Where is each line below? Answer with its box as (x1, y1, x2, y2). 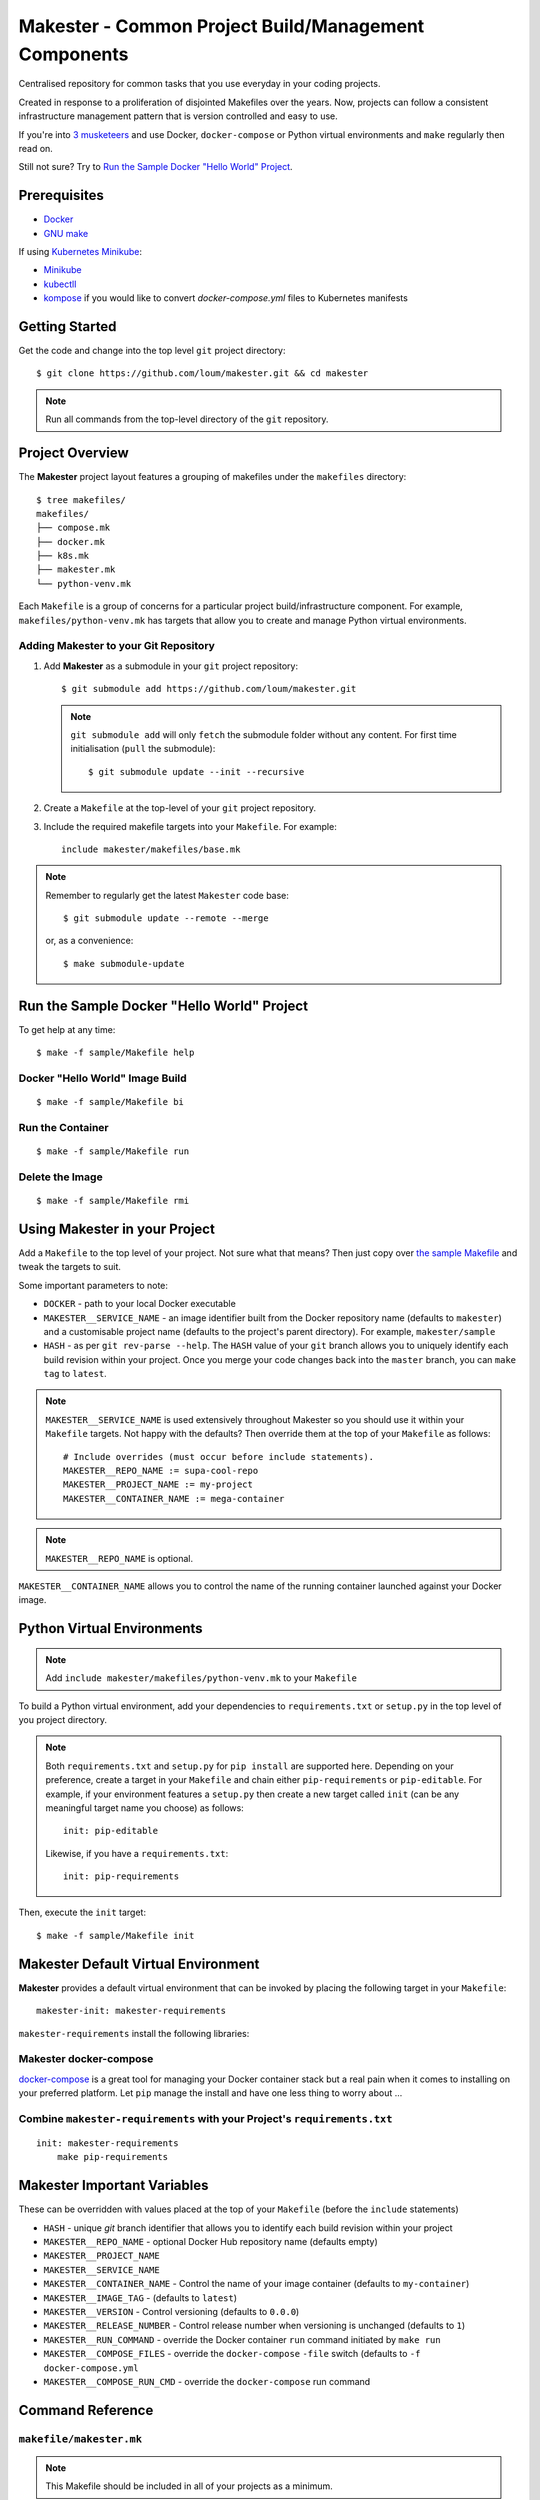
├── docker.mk (36, 536, 105, 547)
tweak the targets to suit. (18, 1261, 122, 1273)
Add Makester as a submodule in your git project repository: (43, 660, 299, 672)
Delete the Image (18, 1170, 104, 1184)
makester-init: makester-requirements (36, 2005, 227, 2017)
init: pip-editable (63, 1825, 159, 1837)
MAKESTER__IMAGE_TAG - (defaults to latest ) (43, 2291, 238, 2304)
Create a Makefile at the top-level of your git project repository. (43, 802, 317, 814)
